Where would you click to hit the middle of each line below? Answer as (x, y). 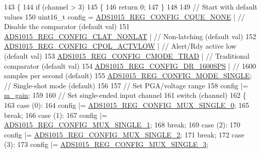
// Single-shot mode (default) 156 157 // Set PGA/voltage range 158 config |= (126, 85)
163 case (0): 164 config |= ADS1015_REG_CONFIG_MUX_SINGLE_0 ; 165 (127, 105)
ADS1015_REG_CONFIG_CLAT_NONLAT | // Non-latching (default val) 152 (130, 36)
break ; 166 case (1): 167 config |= (56, 115)
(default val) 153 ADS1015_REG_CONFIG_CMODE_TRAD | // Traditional (127, 55)
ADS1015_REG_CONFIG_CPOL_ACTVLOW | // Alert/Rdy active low (120, 46)
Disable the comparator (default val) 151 (67, 26)
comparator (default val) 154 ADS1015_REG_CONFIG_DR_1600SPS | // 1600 (130, 65)
